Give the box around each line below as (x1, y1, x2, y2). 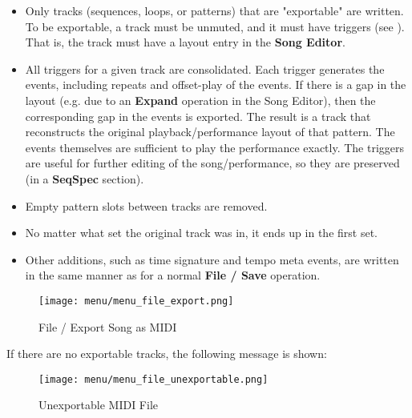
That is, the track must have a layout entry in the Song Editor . (25, 34, 345, 50)
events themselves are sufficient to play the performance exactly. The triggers (25, 139, 405, 155)
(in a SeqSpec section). (25, 170, 144, 187)
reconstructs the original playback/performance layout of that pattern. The (25, 123, 395, 140)
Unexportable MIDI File (38, 396, 159, 413)
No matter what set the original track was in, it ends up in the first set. (25, 224, 378, 241)
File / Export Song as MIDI (38, 318, 177, 335)
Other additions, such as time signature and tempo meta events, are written (25, 251, 399, 267)
